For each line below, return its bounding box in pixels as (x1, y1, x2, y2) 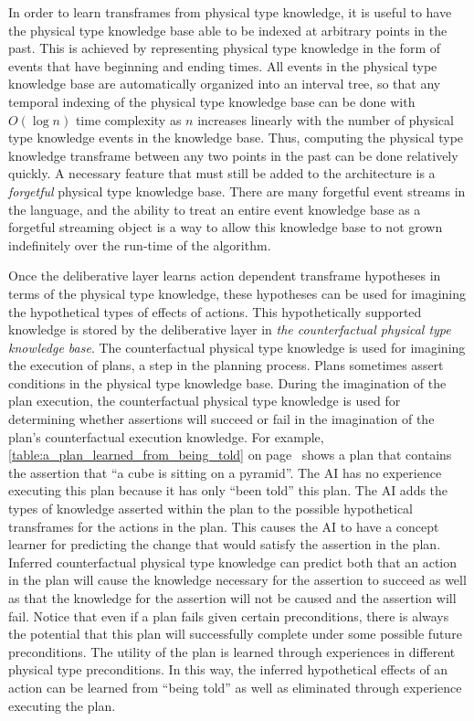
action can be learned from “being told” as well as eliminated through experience (8, 677, 462, 696)
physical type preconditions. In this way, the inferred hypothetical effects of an (8, 660, 448, 679)
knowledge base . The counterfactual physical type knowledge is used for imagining (8, 337, 466, 356)
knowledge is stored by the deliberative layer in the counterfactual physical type (8, 320, 451, 339)
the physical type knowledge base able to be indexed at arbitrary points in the (8, 20, 448, 39)
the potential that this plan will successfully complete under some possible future (8, 624, 462, 643)
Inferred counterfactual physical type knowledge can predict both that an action (8, 552, 458, 571)
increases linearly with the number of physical (197, 110, 454, 129)
